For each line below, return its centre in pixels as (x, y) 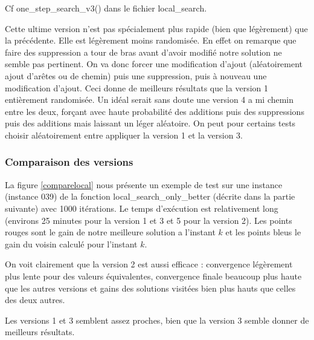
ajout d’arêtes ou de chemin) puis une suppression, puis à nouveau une (136, 75)
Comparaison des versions (69, 162)
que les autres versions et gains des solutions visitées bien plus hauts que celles (150, 288)
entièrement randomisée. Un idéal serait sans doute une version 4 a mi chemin (149, 100)
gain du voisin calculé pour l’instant (71, 244)
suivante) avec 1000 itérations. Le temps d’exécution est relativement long (142, 208)
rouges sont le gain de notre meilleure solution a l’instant (110, 232)
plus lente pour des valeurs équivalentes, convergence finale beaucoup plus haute (153, 276)
